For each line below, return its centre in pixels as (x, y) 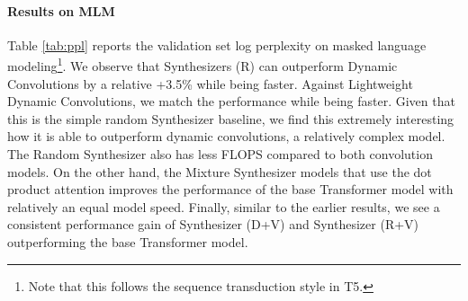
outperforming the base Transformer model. (128, 241)
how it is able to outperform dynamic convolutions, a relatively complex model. (226, 136)
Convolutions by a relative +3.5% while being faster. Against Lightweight (210, 83)
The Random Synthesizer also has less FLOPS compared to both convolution (220, 154)
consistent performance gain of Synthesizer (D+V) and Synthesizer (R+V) (213, 224)
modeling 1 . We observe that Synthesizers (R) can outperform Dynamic (202, 65)
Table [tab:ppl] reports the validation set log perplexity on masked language (217, 44)
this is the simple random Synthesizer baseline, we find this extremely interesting (231, 118)
